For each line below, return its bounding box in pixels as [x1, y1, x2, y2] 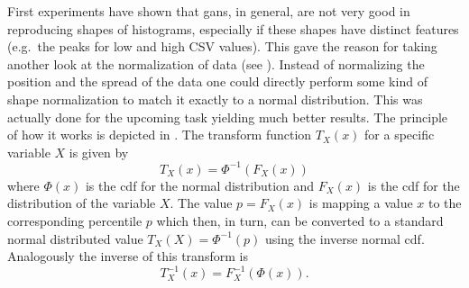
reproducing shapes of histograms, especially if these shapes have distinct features [7, 19, 459, 38]
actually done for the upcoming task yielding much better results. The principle [7, 107, 448, 126]
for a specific [364, 125, 435, 144]
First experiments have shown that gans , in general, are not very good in [7, 2, 410, 20]
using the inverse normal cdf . [264, 229, 425, 247]
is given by [69, 142, 129, 161]
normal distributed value [7, 229, 143, 247]
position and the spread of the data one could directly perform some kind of [7, 72, 428, 91]
